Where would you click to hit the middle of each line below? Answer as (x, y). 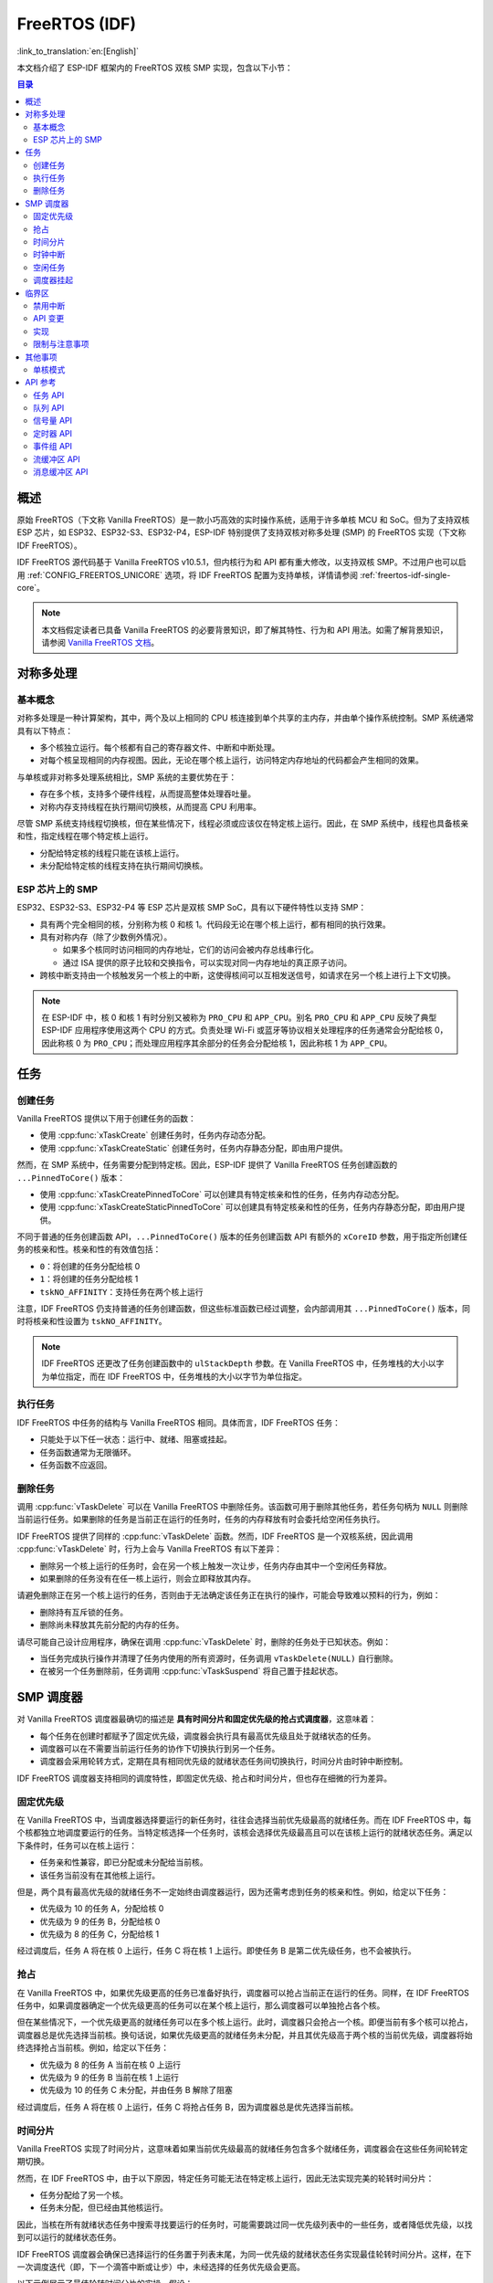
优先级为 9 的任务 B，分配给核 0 (100, 1921)
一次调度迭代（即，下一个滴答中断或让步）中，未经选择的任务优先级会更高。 (161, 2267)
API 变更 (49, 319)
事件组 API (53, 447)
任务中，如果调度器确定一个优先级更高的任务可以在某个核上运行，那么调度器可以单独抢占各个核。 (201, 2005)
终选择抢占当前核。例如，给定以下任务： (93, 2048)
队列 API (49, 408)
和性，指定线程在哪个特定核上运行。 (85, 836)
